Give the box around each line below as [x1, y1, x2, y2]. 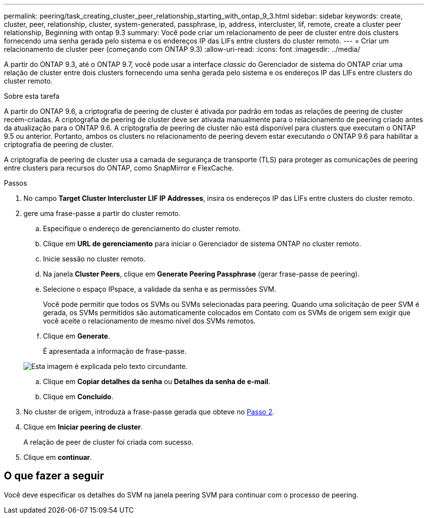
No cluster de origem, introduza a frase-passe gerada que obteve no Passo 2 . [23, 408, 275, 416]
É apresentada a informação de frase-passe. [43, 347, 187, 355]
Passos [4, 179, 27, 187]
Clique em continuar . [23, 453, 92, 461]
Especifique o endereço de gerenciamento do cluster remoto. [43, 224, 241, 233]
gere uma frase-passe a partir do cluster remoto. [23, 209, 181, 217]
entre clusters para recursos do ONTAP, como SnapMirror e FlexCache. [4, 164, 234, 172]
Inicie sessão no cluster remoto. [43, 255, 146, 263]
